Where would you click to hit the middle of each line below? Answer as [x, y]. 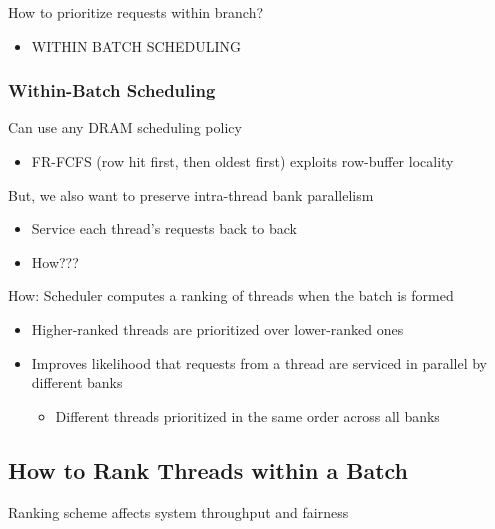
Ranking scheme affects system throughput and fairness [178, 511]
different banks [77, 382]
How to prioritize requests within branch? [136, 12]
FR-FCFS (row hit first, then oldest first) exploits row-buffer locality [242, 161]
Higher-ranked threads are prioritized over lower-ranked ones [217, 328]
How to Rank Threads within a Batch [208, 469]
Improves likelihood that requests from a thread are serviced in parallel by [259, 362]
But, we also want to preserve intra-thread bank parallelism [191, 194]
